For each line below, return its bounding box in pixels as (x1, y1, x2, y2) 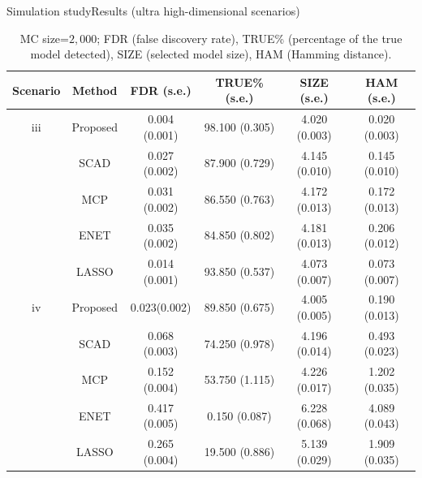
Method (72, 81, 118, 98)
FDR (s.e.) (130, 81, 192, 98)
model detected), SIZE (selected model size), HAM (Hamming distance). (30, 45, 392, 62)
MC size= (19, 29, 69, 46)
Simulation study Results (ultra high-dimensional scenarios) (6, 2, 300, 19)
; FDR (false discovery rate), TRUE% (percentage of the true (97, 29, 403, 46)
